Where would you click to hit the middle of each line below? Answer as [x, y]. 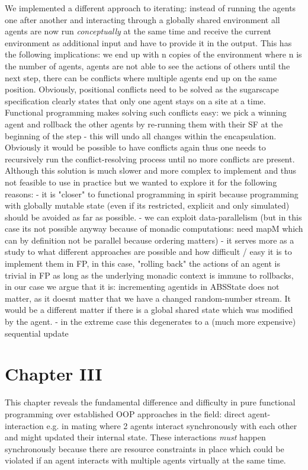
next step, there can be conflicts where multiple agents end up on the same [141, 77]
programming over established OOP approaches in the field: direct [125, 413]
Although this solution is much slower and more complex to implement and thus [151, 170]
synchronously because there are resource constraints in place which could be [145, 448]
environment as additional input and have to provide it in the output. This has [148, 42]
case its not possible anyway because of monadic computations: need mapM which [154, 228]
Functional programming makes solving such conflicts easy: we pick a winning [146, 112]
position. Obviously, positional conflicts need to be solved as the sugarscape [142, 89]
